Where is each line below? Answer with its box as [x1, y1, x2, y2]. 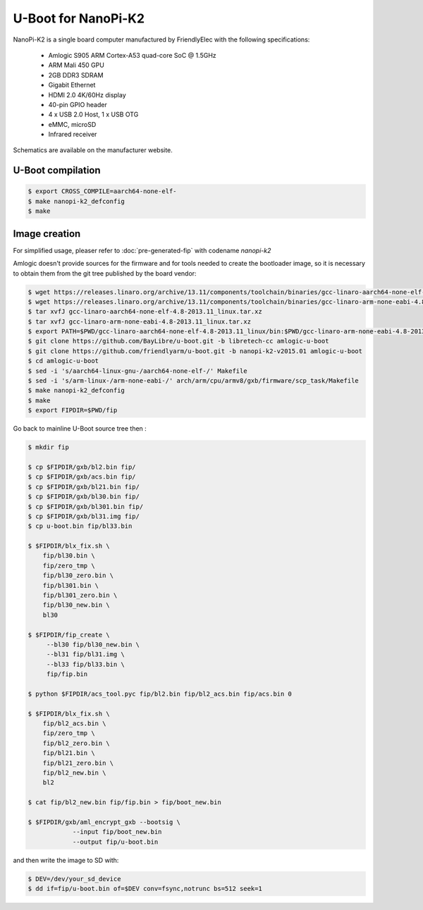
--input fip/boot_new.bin [72, 828, 162, 836]
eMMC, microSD [48, 120, 97, 128]
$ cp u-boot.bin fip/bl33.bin [27, 522, 133, 530]
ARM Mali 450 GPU [48, 61, 105, 70]
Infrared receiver [48, 130, 97, 139]
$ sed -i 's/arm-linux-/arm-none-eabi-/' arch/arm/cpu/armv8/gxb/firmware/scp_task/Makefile [27, 377, 359, 385]
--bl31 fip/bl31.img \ [46, 651, 125, 658]
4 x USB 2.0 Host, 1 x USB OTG [48, 110, 139, 119]
